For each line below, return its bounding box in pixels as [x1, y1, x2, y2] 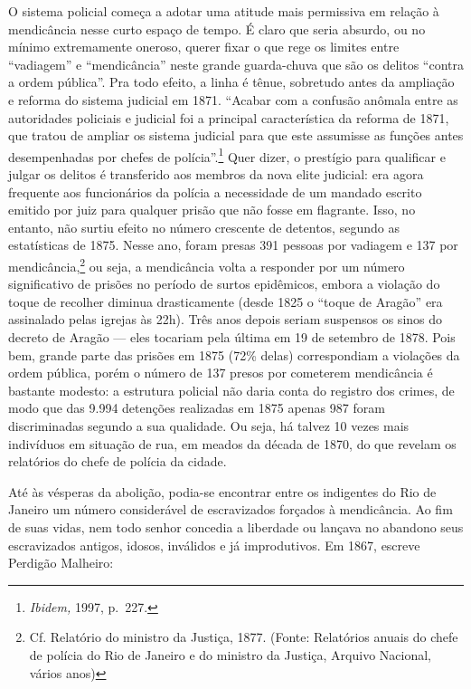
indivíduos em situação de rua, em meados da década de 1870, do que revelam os [8, 434, 457, 453]
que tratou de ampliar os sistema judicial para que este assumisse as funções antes [8, 126, 464, 145]
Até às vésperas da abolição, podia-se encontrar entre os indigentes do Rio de [8, 482, 437, 501]
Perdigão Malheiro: [8, 553, 114, 572]
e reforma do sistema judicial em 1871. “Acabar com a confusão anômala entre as [8, 90, 458, 109]
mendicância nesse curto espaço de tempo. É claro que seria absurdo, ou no [8, 19, 426, 38]
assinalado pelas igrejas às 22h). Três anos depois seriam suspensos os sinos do [8, 310, 443, 329]
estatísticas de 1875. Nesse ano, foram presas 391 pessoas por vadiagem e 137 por [8, 235, 458, 254]
